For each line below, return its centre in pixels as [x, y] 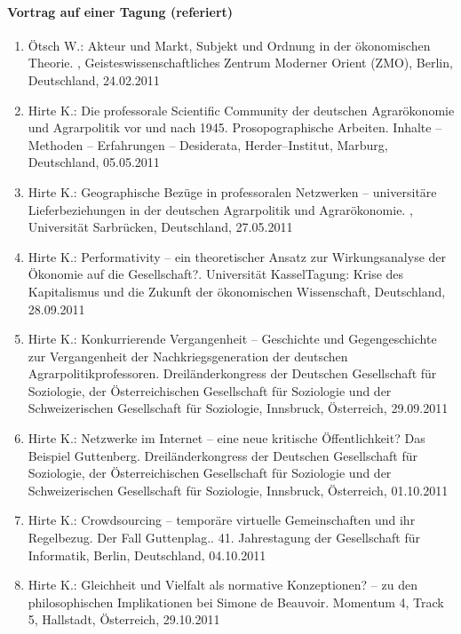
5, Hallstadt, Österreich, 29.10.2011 [124, 619]
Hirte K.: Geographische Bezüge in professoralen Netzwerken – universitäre [232, 191]
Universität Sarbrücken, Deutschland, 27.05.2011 [160, 227]
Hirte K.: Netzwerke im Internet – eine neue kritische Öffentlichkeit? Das [227, 438]
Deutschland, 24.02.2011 [94, 79]
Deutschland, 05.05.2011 [94, 162]
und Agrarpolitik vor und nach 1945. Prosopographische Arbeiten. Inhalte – [235, 127]
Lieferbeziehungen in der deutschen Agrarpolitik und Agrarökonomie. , [220, 209]
